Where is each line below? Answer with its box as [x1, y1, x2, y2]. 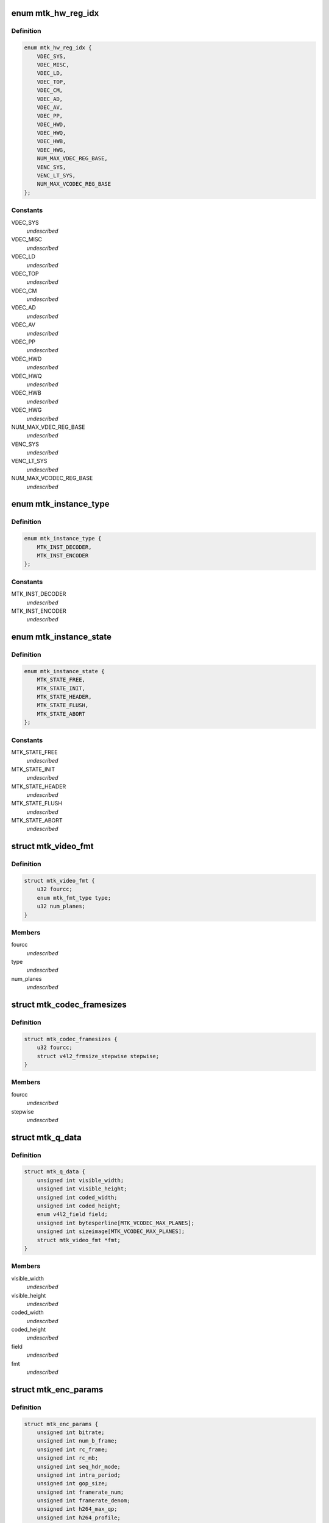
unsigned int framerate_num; [37, 1488, 124, 1496]
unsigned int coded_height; [37, 1203, 121, 1209]
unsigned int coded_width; [37, 1194, 118, 1201]
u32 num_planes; [37, 903, 85, 910]
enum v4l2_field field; [37, 1211, 108, 1218]
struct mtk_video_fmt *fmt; [37, 1237, 121, 1243]
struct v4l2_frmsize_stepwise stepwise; [37, 1053, 160, 1059]
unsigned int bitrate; [37, 1429, 105, 1436]
